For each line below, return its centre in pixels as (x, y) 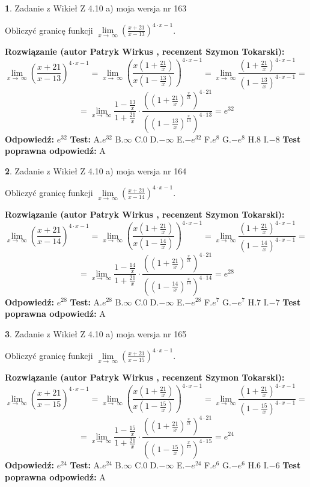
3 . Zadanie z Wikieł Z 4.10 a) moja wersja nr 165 (96, 333)
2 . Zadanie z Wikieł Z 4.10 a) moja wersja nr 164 (96, 170)
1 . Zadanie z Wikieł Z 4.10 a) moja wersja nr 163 (96, 8)
